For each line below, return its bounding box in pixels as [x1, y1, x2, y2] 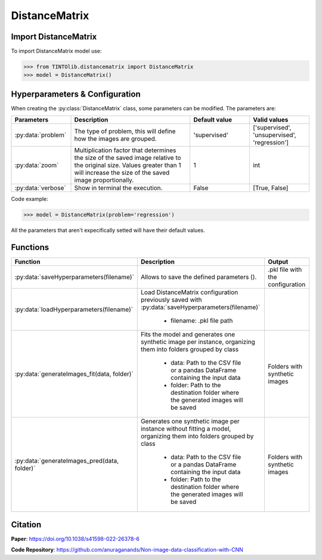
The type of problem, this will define [74, 127, 176, 135]
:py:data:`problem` [14, 131, 67, 140]
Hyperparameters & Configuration [11, 89, 141, 99]
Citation [11, 519, 42, 530]
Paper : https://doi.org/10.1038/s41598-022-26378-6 [11, 535, 140, 542]
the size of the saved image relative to [74, 154, 181, 162]
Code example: [11, 196, 49, 203]
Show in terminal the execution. [74, 184, 163, 192]
